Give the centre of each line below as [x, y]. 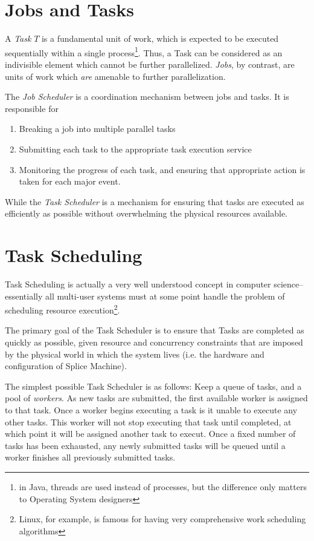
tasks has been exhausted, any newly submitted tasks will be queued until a [145, 445]
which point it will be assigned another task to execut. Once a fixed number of [150, 434]
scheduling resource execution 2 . [62, 309]
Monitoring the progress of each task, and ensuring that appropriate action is [162, 169]
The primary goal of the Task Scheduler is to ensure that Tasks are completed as [155, 330]
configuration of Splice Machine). [66, 366]
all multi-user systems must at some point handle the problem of [165, 296]
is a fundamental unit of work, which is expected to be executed [160, 38]
